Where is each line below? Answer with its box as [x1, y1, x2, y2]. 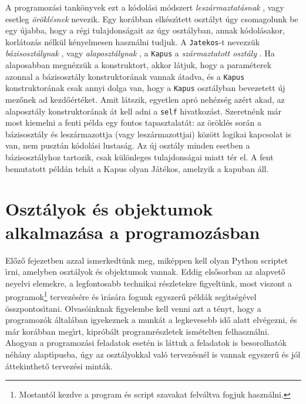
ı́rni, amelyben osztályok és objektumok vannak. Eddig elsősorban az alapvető [5, 265, 285, 278]
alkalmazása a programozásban [5, 220, 260, 244]
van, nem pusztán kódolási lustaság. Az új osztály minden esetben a [5, 139, 250, 151]
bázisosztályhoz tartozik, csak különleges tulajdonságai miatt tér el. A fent [5, 151, 274, 163]
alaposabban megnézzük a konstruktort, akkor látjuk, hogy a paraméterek [5, 59, 272, 71]
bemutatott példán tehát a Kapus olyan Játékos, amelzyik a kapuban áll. [5, 162, 269, 174]
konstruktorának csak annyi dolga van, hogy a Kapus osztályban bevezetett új [5, 82, 285, 94]
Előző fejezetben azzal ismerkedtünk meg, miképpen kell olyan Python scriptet [5, 254, 288, 266]
